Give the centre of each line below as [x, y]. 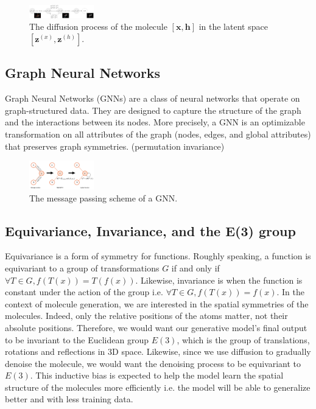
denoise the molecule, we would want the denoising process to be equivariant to [153, 363]
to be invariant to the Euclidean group [77, 339]
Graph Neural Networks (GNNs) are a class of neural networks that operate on [153, 98]
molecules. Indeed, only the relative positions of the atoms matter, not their [146, 316]
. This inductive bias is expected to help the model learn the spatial [157, 375]
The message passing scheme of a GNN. [104, 198]
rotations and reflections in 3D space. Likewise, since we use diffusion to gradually [158, 351]
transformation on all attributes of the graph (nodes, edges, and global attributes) [158, 134]
